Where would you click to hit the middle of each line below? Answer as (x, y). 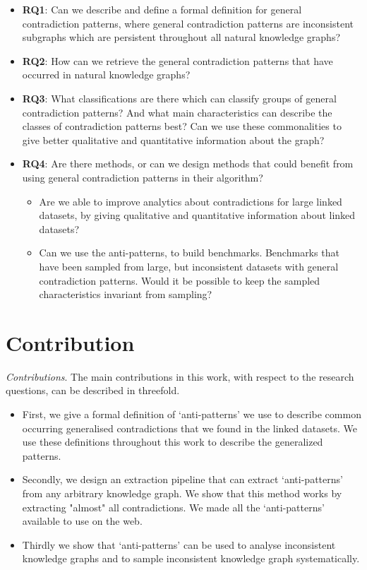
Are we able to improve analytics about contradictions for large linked (191, 201)
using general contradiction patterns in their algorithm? (143, 177)
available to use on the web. (82, 521)
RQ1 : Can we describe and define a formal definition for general (162, 9)
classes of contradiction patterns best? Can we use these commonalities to (182, 126)
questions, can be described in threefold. (93, 390)
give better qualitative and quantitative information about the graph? (173, 139)
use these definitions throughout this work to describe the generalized (173, 442)
